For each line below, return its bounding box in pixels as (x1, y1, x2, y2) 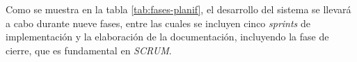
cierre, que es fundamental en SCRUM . (6, 42, 172, 57)
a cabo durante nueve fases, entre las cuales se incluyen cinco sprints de (6, 15, 311, 30)
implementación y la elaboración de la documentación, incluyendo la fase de (6, 29, 329, 44)
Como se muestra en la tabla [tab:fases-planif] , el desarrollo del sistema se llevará (6, 2, 351, 16)
